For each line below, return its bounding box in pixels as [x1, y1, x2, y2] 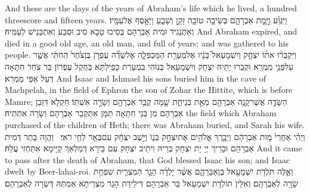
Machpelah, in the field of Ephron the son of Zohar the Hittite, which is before [5, 83, 293, 96]
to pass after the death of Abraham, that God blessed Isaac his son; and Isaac [5, 153, 290, 166]
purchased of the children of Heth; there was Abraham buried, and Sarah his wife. [5, 118, 305, 130]
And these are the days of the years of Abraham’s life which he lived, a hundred [5, 2, 297, 14]
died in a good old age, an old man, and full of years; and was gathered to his [5, 36, 289, 49]
